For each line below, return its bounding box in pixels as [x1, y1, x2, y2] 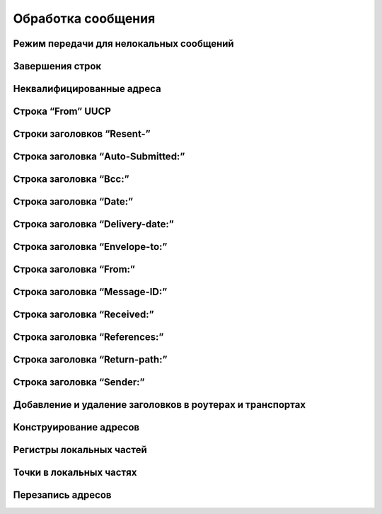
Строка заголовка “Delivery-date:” [13, 218, 175, 230]
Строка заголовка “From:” [13, 263, 136, 275]
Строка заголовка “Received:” [13, 309, 155, 321]
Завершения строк [13, 60, 102, 72]
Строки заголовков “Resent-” [13, 128, 151, 140]
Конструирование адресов [13, 421, 140, 433]
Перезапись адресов [13, 489, 112, 501]
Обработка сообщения [13, 11, 156, 26]
